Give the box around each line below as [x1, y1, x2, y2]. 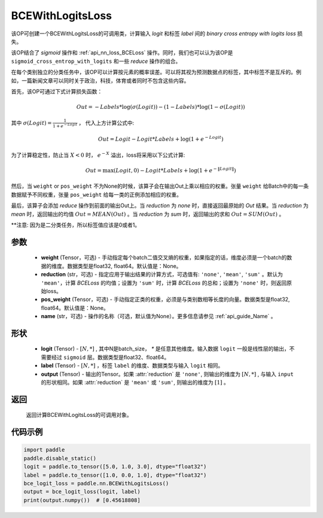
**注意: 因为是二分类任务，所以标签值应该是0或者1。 [11, 221, 141, 228]
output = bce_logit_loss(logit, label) [23, 488, 141, 495]
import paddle [23, 446, 65, 453]
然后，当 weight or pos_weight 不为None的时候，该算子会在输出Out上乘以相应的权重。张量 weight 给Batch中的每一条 [11, 182, 309, 190]
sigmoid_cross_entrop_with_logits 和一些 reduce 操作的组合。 [11, 57, 181, 65]
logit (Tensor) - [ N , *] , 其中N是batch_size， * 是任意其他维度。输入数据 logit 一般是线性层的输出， [41, 345, 290, 352]
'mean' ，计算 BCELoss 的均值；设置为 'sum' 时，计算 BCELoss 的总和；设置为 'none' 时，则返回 [41, 279, 287, 287]
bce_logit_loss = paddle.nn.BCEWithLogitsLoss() [23, 480, 169, 487]
